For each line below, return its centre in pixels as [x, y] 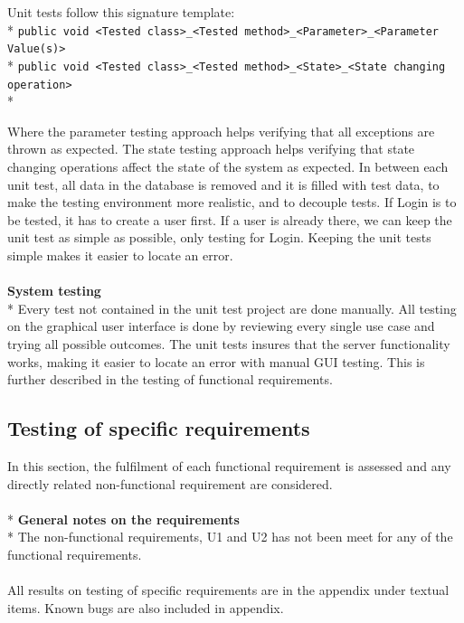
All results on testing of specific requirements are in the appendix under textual [228, 590]
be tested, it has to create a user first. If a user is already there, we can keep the [230, 219]
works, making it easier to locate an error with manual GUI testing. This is [216, 361]
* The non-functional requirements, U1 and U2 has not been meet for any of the [230, 537]
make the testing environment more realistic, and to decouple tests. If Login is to [232, 202]
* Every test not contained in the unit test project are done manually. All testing [232, 308]
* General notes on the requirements [123, 519]
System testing [54, 291]
